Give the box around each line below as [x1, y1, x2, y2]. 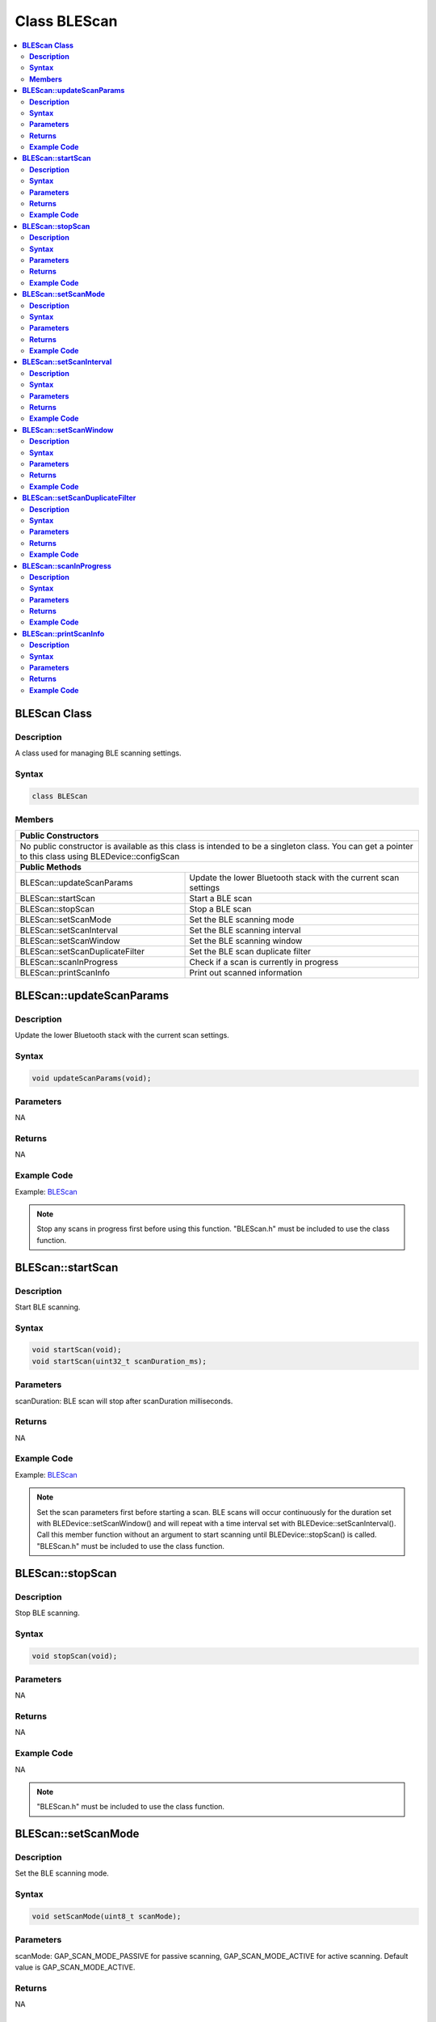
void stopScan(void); [31, 1651, 118, 1660]
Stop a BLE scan [189, 903, 252, 915]
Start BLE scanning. [15, 1302, 81, 1312]
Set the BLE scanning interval [189, 924, 301, 936]
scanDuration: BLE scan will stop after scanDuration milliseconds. [15, 1396, 233, 1406]
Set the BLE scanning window [189, 935, 303, 946]
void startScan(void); [31, 1345, 122, 1355]
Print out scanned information [189, 967, 303, 979]
